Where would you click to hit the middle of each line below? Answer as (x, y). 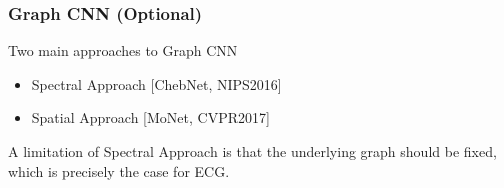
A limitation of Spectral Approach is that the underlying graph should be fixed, (252, 151)
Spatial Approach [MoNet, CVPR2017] (150, 117)
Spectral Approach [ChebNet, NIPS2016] (156, 83)
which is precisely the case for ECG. (119, 170)
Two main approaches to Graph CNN (123, 50)
